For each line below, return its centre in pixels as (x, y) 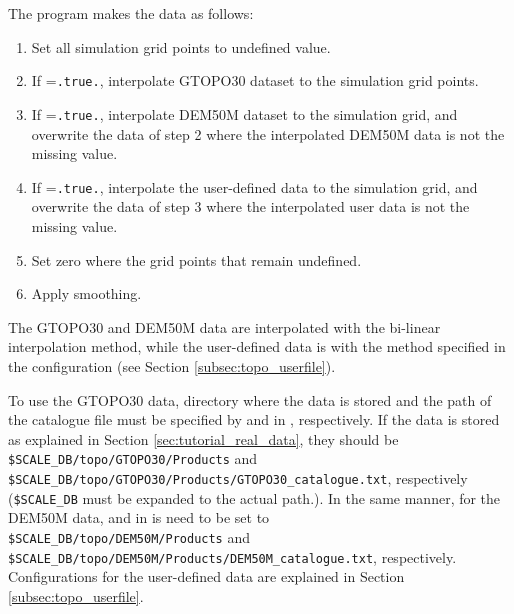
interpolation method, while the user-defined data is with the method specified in (257, 346)
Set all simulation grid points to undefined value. (181, 46)
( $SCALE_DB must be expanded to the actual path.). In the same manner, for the (254, 497)
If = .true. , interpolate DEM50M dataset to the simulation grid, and (244, 113)
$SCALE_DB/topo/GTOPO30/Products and (133, 458)
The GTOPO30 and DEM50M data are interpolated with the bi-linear (224, 326)
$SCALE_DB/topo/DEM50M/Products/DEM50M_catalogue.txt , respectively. (232, 556)
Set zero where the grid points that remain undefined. (196, 259)
